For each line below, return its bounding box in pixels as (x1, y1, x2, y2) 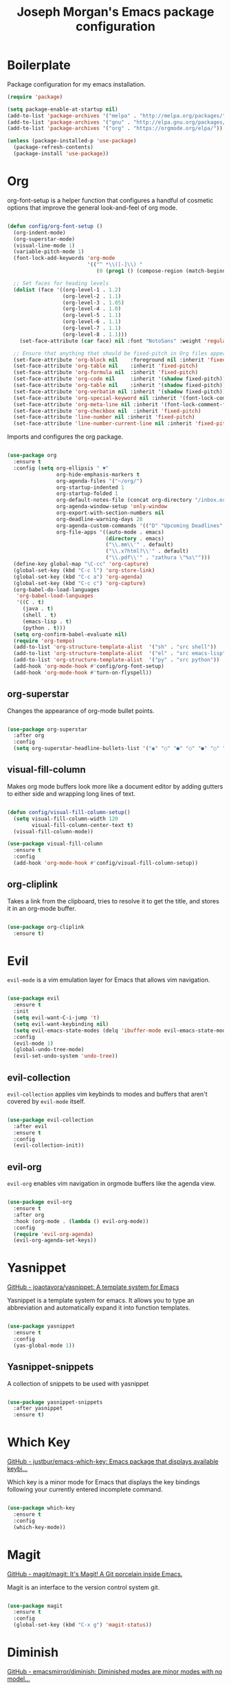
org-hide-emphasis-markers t (56, 471, 140, 478)
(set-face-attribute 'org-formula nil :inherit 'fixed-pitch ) (13, 369, 198, 376)
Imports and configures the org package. (7, 432, 124, 441)
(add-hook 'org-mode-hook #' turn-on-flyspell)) (13, 669, 153, 676)
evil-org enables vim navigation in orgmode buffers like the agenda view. (7, 1180, 216, 1188)
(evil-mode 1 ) (13, 1039, 54, 1047)
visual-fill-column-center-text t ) (32, 822, 134, 828)
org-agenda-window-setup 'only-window (56, 503, 168, 510)
